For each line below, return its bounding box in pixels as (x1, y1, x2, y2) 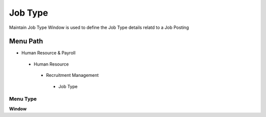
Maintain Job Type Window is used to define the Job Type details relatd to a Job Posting (9, 24, 189, 30)
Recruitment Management (46, 72, 99, 78)
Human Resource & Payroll (21, 50, 76, 56)
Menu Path (9, 37, 43, 46)
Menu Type (9, 95, 37, 102)
